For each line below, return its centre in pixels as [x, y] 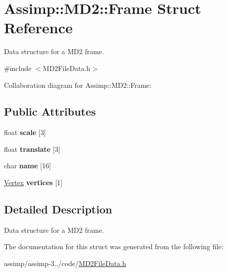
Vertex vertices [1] [33, 182]
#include [18, 68]
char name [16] [28, 166]
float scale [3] [25, 132]
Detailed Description [58, 209]
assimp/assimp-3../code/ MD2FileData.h [65, 263]
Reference [38, 28]
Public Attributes [50, 111]
